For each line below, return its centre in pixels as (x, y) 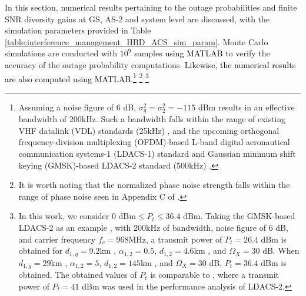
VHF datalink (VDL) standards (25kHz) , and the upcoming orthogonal (149, 130)
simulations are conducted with (61, 53)
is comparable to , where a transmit (215, 275)
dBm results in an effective (246, 107)
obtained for (41, 250)
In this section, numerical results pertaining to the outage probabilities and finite (151, 7)
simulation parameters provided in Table (78, 30)
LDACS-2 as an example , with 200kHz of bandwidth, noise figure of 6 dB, (153, 228)
